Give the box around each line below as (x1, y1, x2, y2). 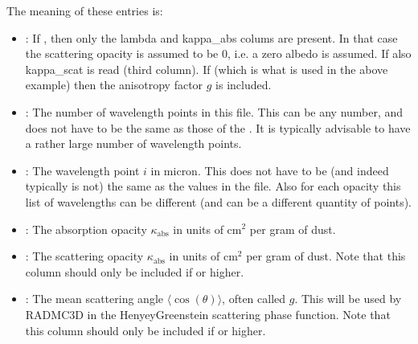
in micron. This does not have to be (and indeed (150, 162, 389, 178)
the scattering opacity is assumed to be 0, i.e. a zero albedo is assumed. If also (25, 45, 412, 62)
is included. (215, 76, 272, 93)
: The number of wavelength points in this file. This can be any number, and (25, 103, 404, 120)
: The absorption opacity (25, 220, 147, 237)
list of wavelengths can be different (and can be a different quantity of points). (25, 193, 412, 210)
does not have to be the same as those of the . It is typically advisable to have (25, 119, 411, 136)
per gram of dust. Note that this (246, 248, 406, 264)
